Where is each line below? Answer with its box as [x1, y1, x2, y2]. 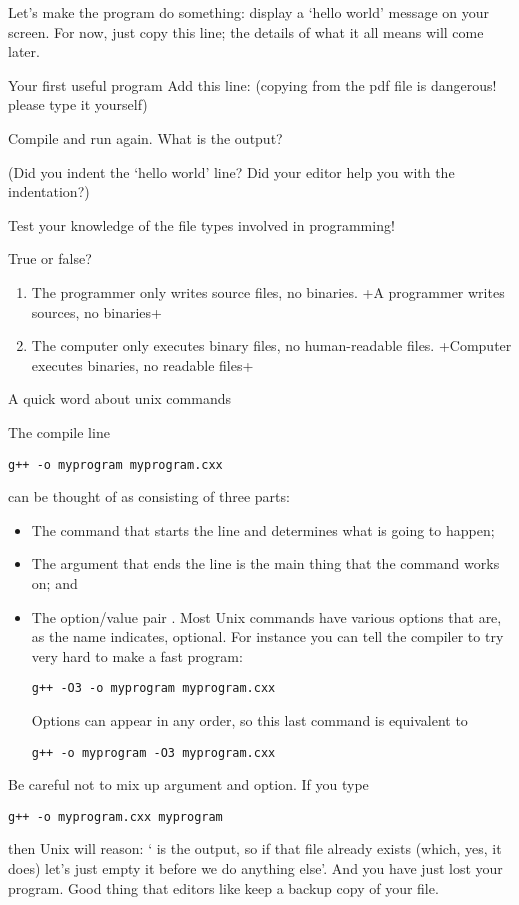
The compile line [8, 421, 110, 442]
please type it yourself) [8, 94, 148, 115]
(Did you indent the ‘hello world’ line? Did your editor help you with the [8, 161, 455, 182]
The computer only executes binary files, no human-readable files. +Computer [31, 335, 512, 356]
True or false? [8, 248, 92, 269]
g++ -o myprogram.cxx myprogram [8, 809, 223, 824]
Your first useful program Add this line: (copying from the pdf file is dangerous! [8, 74, 497, 95]
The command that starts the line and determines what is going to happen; [31, 519, 495, 540]
